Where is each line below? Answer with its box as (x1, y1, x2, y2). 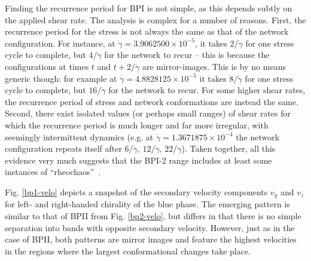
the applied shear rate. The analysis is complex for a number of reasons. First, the (5, 13, 306, 26)
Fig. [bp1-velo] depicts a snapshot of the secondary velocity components (5, 185, 268, 198)
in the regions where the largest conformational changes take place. (5, 244, 251, 257)
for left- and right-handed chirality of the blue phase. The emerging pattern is (5, 198, 290, 210)
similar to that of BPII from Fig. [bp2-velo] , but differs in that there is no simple (5, 209, 301, 222)
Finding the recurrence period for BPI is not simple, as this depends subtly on (5, 2, 292, 14)
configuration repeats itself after (5, 142, 122, 155)
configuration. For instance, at (5, 36, 115, 49)
